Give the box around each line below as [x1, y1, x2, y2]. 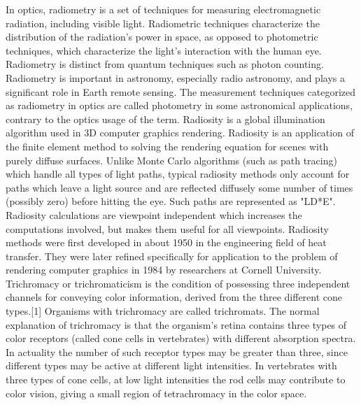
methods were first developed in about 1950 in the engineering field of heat [6, 235, 327, 250]
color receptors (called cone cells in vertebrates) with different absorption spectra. [6, 331, 356, 346]
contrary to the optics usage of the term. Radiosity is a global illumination [6, 111, 325, 126]
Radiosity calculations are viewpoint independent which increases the [6, 207, 302, 222]
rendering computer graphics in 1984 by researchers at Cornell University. [6, 262, 322, 277]
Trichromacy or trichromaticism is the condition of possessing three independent [6, 276, 351, 290]
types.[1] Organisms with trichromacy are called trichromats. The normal [6, 304, 320, 318]
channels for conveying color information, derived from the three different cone [6, 290, 343, 304]
